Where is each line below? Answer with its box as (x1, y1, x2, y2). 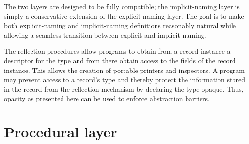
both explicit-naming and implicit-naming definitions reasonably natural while (4, 20, 236, 30)
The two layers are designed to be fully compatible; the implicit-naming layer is (4, 1, 240, 11)
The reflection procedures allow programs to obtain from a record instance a (4, 46, 231, 56)
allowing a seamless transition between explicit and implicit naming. (4, 29, 206, 40)
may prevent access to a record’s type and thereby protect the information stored (4, 74, 245, 85)
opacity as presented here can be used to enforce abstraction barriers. (4, 93, 210, 103)
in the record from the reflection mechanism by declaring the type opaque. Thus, (4, 84, 244, 94)
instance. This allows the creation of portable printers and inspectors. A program (4, 65, 245, 75)
